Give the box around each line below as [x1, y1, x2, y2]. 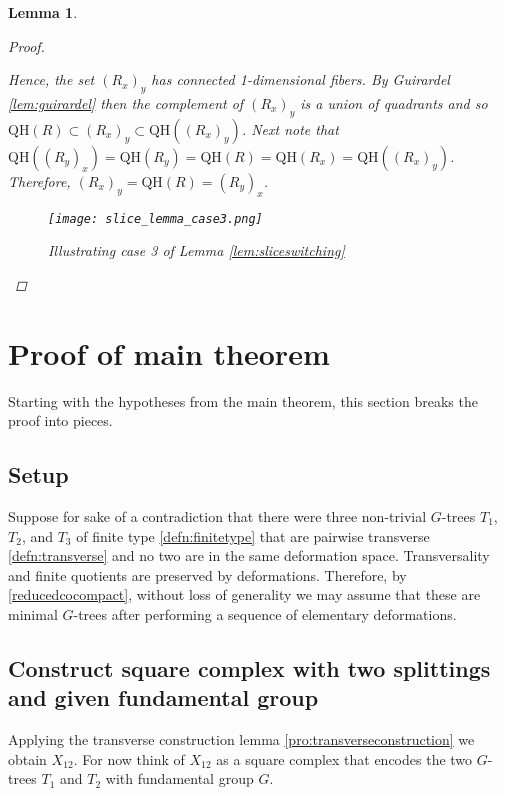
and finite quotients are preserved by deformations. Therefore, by [8, 564, 407, 585]
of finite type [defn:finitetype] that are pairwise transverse [76, 525, 430, 546]
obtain [8, 748, 47, 769]
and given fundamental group [8, 682, 319, 713]
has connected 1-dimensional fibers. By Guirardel [151, 69, 450, 90]
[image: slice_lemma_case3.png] [48, 211, 263, 226]
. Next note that [241, 118, 339, 139]
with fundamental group [105, 768, 254, 789]
